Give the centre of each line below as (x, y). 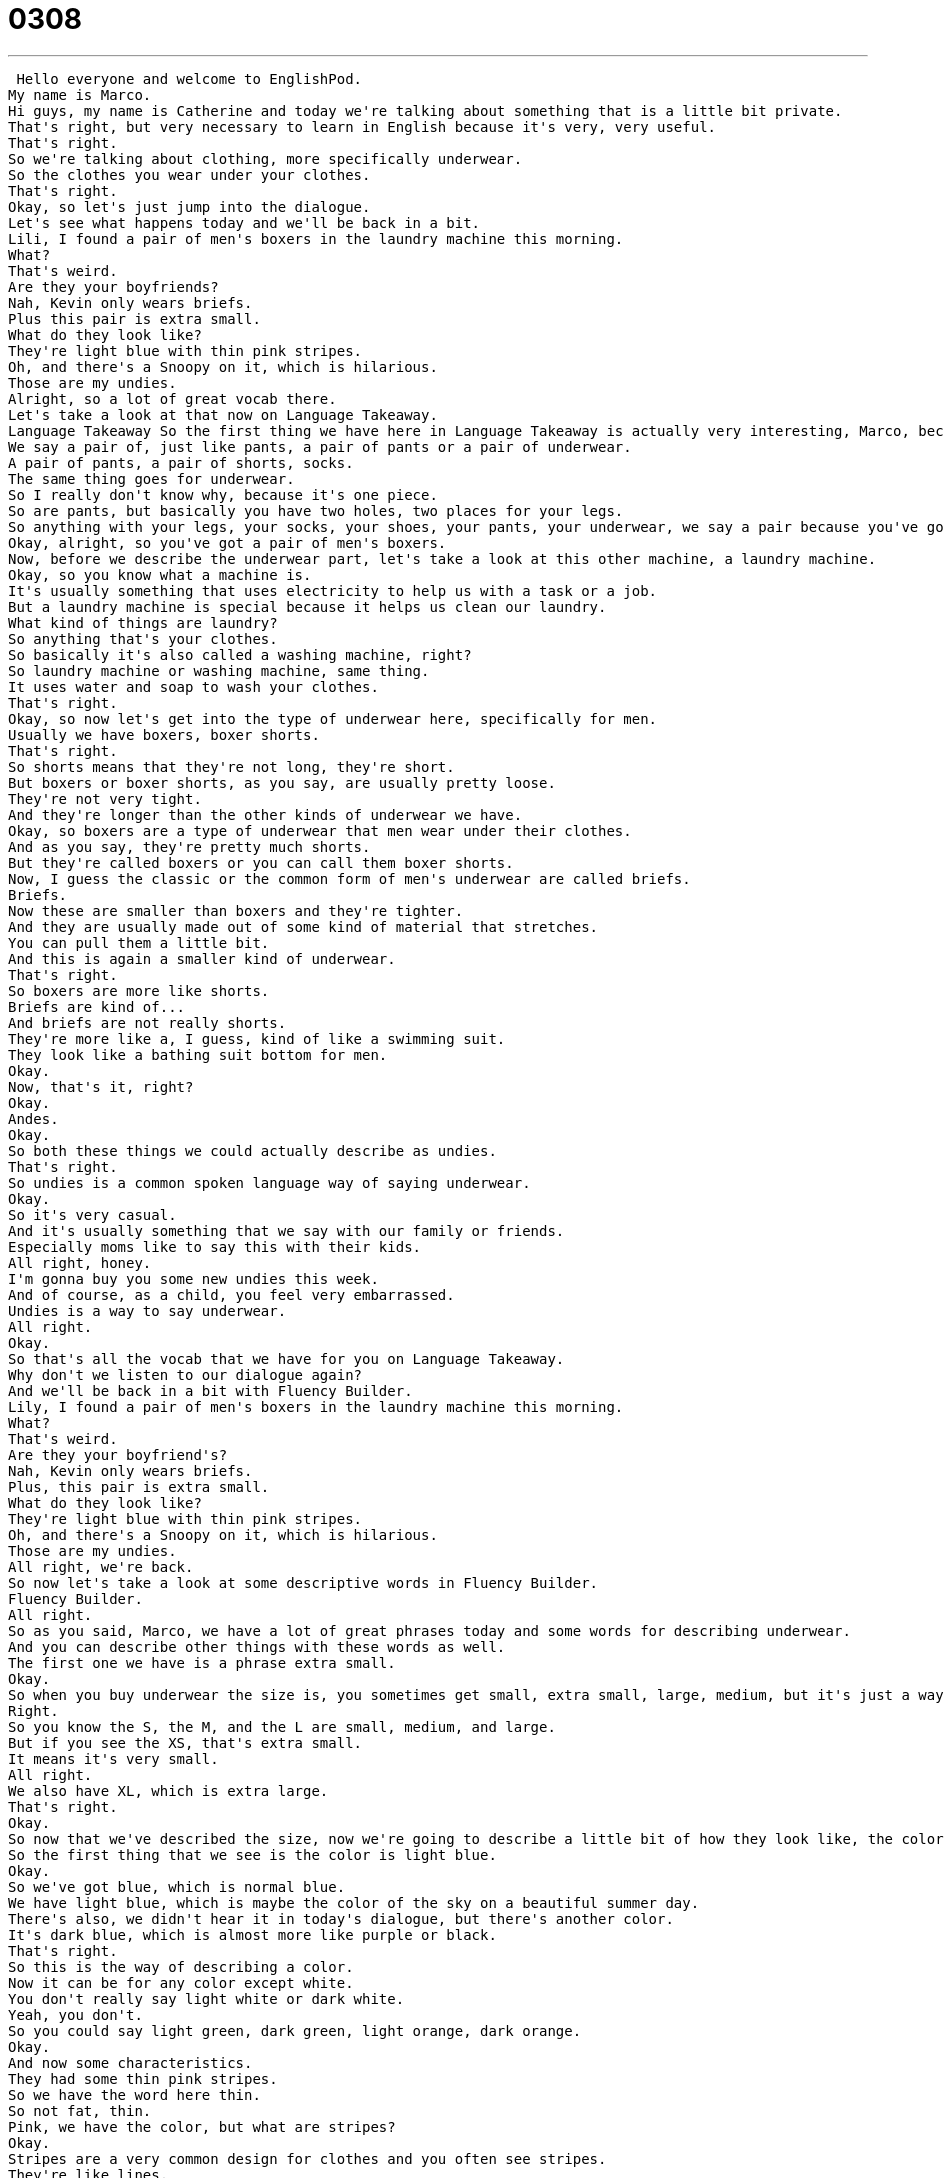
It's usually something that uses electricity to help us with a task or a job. (333, 590)
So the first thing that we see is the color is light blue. (252, 1854)
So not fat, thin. (80, 2110)
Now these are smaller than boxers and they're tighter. (236, 910)
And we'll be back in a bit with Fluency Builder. (210, 1390)
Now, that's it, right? (101, 1086)
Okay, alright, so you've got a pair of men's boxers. (227, 542)
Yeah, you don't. (75, 2014)
